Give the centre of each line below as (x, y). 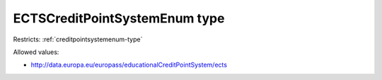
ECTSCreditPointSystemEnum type (119, 18)
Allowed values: (36, 52)
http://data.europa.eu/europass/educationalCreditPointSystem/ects (129, 65)
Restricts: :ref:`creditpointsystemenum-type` (78, 39)
